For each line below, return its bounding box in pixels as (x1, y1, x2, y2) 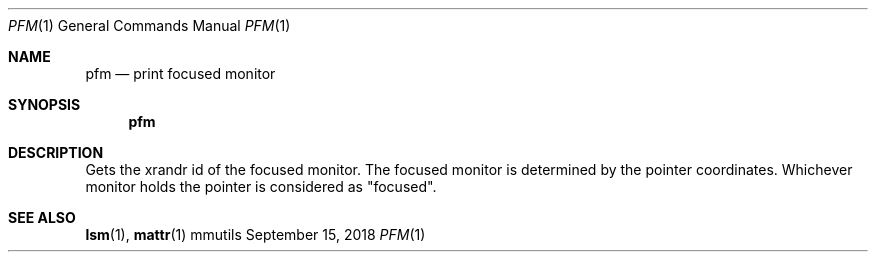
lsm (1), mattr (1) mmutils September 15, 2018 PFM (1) (85, 226, 426, 243)
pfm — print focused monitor (85, 65, 276, 82)
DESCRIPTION (8, 144, 104, 161)
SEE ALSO (8, 209, 76, 226)
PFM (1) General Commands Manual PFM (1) (8, 17, 291, 34)
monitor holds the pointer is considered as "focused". (85, 178, 437, 195)
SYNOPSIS (8, 96, 81, 113)
